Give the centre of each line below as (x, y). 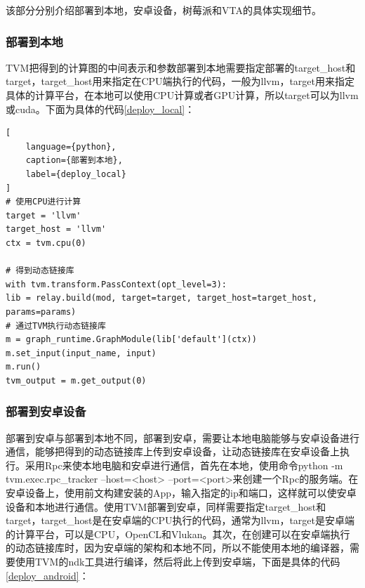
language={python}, (71, 146)
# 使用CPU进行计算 (44, 202)
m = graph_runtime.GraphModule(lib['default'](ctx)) (131, 340)
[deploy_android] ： (47, 575)
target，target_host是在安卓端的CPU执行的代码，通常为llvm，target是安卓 (175, 520)
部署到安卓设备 (46, 411)
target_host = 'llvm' (56, 229)
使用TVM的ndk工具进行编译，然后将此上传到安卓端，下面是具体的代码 (178, 562)
